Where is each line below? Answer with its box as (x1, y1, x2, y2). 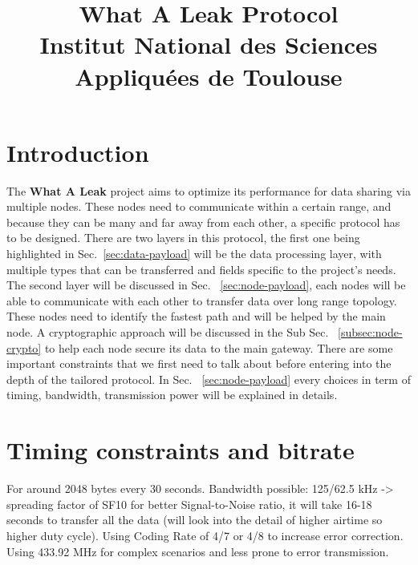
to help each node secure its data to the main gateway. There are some (44, 339, 393, 356)
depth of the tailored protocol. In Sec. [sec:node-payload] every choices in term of (6, 370, 411, 387)
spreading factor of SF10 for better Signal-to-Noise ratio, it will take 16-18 (6, 495, 372, 512)
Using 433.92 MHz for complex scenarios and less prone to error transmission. (6, 543, 389, 559)
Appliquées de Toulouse (75, 59, 343, 92)
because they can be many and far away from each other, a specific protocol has (6, 213, 400, 230)
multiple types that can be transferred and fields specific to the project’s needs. (6, 260, 396, 277)
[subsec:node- (337, 324, 403, 341)
